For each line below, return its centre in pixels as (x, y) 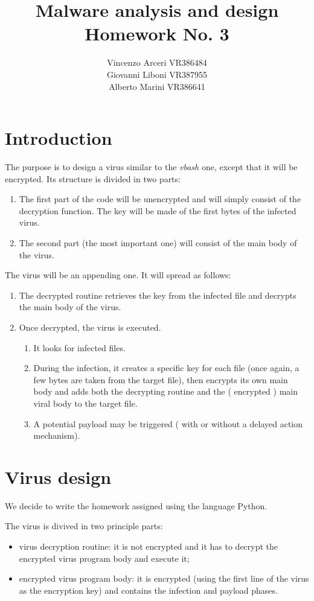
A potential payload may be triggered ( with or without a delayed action (168, 423)
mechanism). (57, 435)
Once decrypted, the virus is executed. (90, 327)
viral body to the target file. (85, 403)
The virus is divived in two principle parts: (84, 526)
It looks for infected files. (79, 347)
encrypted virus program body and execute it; (104, 558)
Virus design (58, 476)
